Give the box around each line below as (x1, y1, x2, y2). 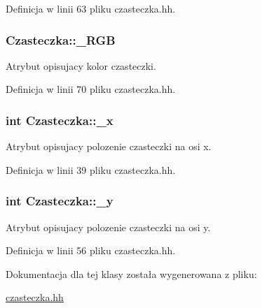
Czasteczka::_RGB (6, 31, 116, 48)
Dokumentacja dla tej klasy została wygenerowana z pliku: (6, 266, 257, 281)
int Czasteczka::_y (6, 192, 113, 210)
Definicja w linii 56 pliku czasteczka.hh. (6, 243, 176, 258)
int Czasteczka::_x (6, 111, 113, 129)
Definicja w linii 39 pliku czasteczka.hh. (6, 162, 176, 177)
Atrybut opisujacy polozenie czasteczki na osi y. (6, 219, 211, 234)
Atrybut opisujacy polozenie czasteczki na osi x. (6, 139, 212, 154)
